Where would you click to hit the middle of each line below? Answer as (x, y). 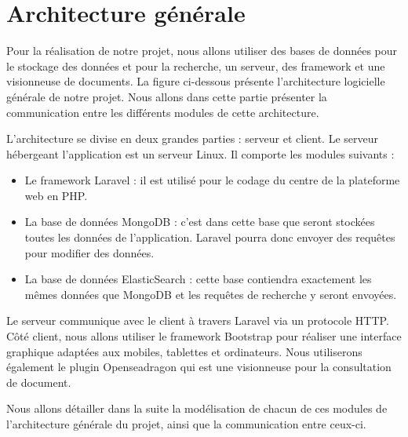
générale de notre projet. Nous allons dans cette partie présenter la (167, 96)
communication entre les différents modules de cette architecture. (163, 112)
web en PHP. (56, 195)
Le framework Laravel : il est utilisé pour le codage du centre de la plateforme (212, 180)
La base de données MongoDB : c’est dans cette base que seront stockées (200, 222)
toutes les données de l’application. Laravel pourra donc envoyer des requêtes (210, 237)
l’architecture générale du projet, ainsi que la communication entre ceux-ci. (186, 424)
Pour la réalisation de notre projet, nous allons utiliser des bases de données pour (202, 51)
